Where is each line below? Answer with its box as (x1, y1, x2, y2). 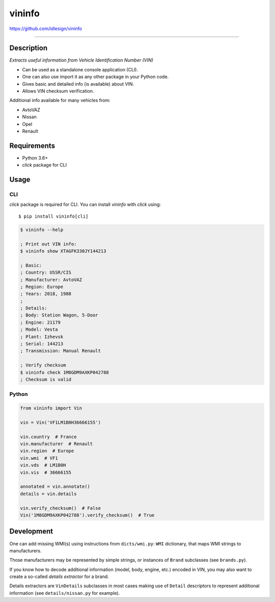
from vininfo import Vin (20, 405, 82, 411)
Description (9, 44, 48, 53)
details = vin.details (20, 491, 77, 496)
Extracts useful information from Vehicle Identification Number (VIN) (9, 57, 154, 63)
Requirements (9, 141, 56, 150)
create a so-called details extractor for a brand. (9, 573, 109, 580)
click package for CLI (22, 162, 67, 168)
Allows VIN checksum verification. (22, 88, 94, 94)
